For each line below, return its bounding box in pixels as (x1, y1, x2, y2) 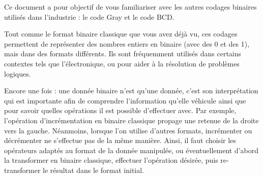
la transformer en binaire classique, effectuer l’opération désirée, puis (4, 155, 218, 165)
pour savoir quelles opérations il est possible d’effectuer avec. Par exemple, (4, 105, 237, 116)
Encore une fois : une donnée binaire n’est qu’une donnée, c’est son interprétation (4, 85, 258, 96)
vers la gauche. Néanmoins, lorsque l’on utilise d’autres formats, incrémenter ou (4, 125, 252, 135)
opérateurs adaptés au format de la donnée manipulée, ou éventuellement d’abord (4, 145, 259, 155)
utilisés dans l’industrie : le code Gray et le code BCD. (4, 11, 174, 22)
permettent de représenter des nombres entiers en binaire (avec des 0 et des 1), (4, 38, 250, 49)
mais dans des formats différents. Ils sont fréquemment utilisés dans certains (4, 48, 242, 59)
